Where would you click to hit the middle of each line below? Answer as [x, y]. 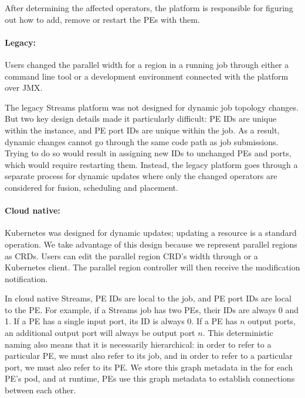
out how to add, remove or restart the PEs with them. [102, 19]
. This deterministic [238, 333]
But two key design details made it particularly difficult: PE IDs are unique [141, 119]
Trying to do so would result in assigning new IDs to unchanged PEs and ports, [148, 153]
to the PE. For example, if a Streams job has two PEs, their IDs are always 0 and [152, 309]
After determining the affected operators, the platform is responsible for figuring [149, 8]
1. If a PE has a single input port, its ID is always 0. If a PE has [121, 321]
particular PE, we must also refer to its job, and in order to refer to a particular [149, 356]
